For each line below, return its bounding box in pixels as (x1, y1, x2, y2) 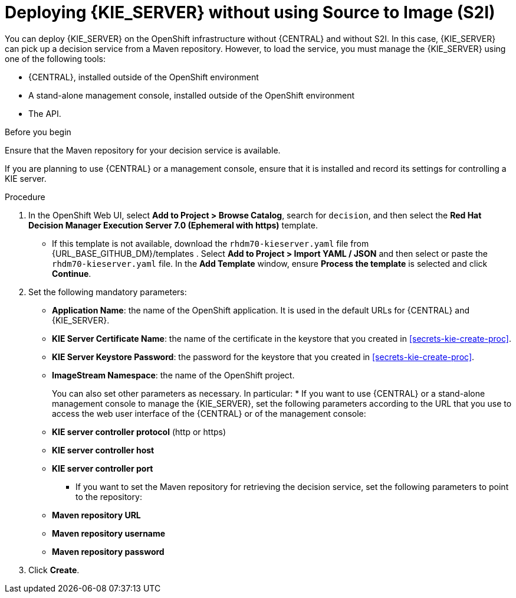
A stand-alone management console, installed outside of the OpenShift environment (28, 90, 355, 100)
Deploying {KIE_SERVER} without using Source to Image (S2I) (5, 2, 495, 22)
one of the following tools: (5, 53, 106, 64)
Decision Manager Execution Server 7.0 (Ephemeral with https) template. (28, 220, 318, 230)
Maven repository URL (52, 509, 141, 520)
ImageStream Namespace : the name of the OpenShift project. (52, 370, 295, 380)
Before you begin (5, 126, 71, 137)
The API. (28, 108, 61, 119)
